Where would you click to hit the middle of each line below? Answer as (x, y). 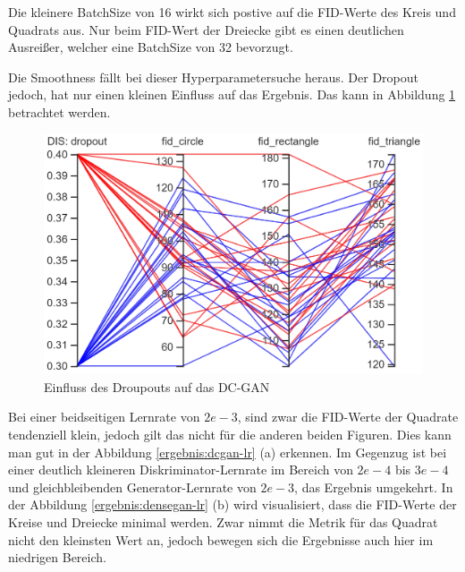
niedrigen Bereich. (57, 557)
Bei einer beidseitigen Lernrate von (104, 417)
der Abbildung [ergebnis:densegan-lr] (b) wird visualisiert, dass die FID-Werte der (232, 504)
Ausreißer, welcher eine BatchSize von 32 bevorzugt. (151, 47)
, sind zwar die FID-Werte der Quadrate (348, 417)
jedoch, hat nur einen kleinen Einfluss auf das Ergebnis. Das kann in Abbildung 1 (232, 94)
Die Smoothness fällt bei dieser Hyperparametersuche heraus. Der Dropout (213, 77)
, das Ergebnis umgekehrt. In (374, 487)
